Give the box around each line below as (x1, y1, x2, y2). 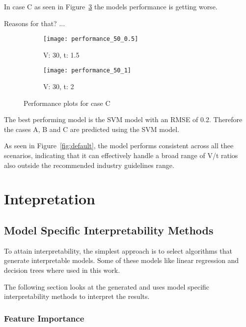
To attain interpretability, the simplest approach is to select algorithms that (4, 245, 232, 256)
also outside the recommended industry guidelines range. (4, 160, 174, 170)
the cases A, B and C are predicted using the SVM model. (4, 124, 180, 134)
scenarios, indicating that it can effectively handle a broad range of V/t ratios (4, 150, 238, 161)
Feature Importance (4, 312, 84, 324)
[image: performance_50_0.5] (43, 35, 138, 43)
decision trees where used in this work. (4, 265, 120, 275)
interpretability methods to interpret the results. (4, 291, 150, 301)
